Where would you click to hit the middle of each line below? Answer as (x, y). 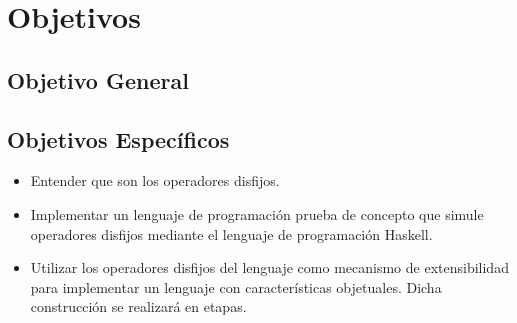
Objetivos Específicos (118, 138)
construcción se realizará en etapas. (138, 306)
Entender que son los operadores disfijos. (155, 180)
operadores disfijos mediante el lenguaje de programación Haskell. (231, 233)
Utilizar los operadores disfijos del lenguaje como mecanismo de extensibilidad (269, 267)
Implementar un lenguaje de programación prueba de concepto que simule (257, 213)
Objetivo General (98, 79)
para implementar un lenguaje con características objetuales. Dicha (236, 286)
